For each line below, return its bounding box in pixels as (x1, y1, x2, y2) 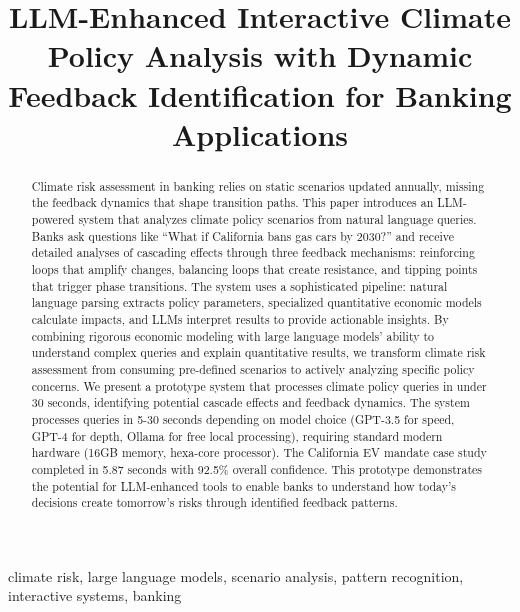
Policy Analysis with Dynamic (47, 35, 473, 76)
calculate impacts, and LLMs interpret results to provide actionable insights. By (31, 310, 449, 327)
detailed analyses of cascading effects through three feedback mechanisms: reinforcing (31, 244, 475, 261)
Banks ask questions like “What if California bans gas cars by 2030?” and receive (31, 227, 454, 244)
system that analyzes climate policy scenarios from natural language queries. (78, 211, 477, 228)
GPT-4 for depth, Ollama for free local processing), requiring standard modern (31, 427, 443, 444)
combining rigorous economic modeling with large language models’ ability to (31, 327, 435, 344)
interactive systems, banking (8, 585, 182, 606)
